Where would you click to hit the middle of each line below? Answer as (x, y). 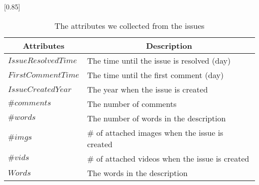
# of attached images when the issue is (155, 132)
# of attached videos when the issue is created (168, 158)
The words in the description (137, 173)
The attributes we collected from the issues (129, 25)
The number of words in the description (156, 118)
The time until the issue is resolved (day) (159, 60)
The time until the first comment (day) (155, 75)
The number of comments (132, 103)
